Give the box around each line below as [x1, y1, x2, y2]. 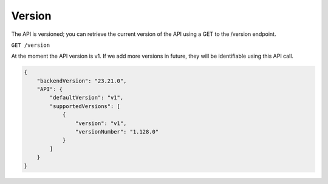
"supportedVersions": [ [49, 103, 121, 109]
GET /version [11, 41, 50, 49]
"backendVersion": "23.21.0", [36, 77, 127, 84]
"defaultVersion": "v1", [49, 94, 124, 101]
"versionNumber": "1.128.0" [75, 128, 159, 135]
